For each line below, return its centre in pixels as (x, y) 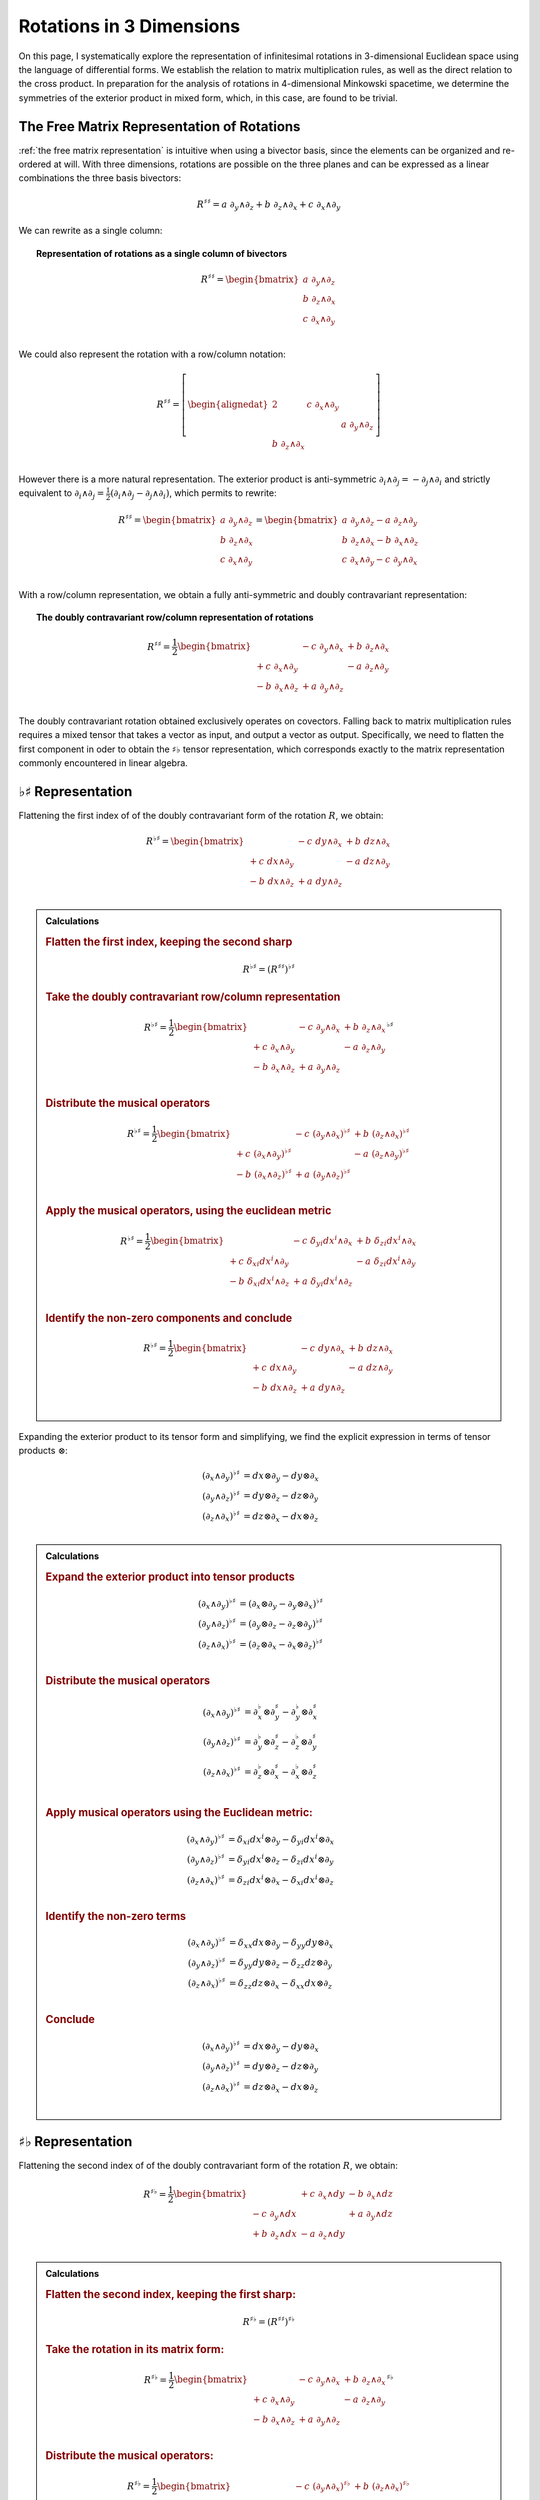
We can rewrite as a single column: (90, 231)
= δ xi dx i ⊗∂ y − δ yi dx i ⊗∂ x (281, 1839)
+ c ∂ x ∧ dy (322, 2195)
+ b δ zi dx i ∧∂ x (386, 1241)
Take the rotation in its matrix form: (135, 2350)
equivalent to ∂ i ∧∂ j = (61, 494)
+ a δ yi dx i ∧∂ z (323, 1281)
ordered (35, 164)
